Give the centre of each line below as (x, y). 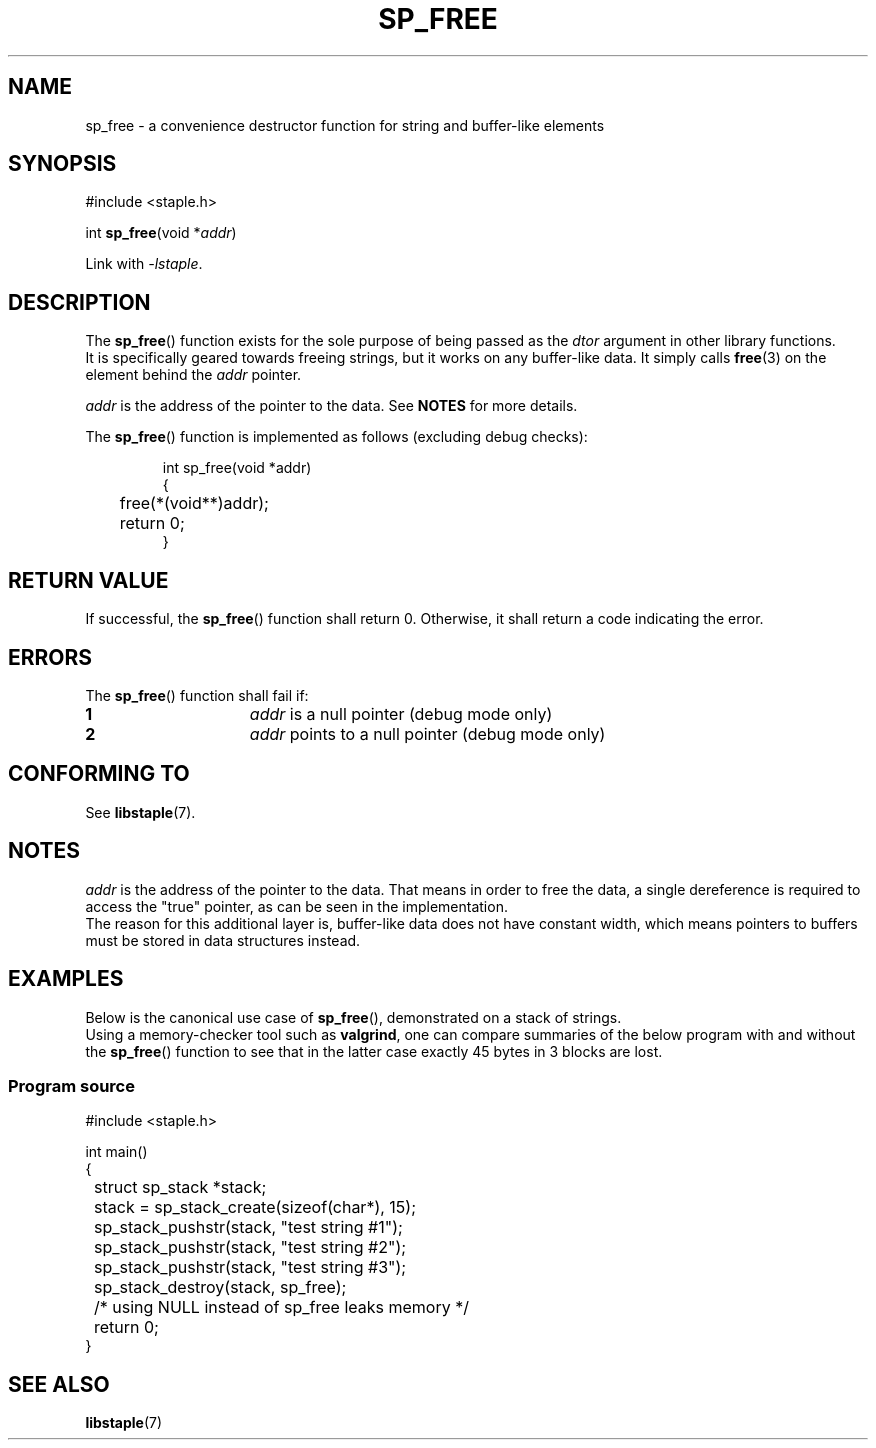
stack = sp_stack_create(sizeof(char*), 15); (255, 1207)
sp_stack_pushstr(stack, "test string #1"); (248, 1227)
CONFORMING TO (99, 774)
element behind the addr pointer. (193, 375)
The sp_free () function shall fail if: (197, 695)
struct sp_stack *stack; (180, 1187)
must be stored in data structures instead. (223, 940)
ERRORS (50, 657)
